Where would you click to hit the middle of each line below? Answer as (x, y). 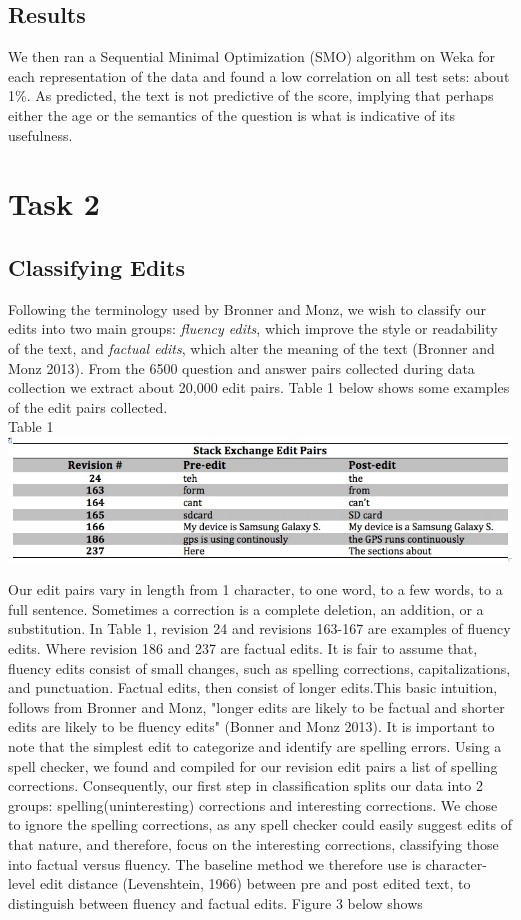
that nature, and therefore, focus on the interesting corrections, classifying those (253, 844)
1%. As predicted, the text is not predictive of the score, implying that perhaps (251, 95)
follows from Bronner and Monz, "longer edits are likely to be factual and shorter (256, 706)
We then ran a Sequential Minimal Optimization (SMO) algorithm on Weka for (252, 56)
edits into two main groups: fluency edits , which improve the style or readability (253, 328)
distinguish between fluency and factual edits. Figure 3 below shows (215, 902)
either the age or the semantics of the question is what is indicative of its (231, 114)
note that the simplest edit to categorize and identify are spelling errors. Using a (255, 746)
